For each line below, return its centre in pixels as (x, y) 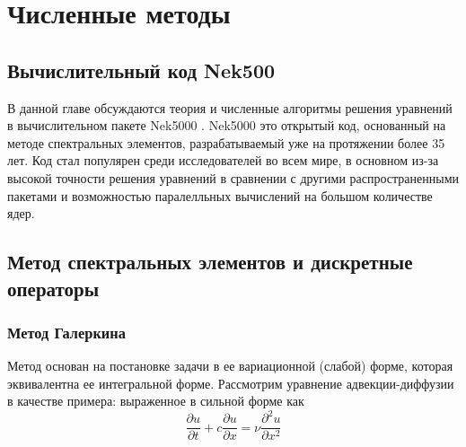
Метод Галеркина (66, 332)
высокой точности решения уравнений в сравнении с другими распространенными (233, 177)
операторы (53, 288)
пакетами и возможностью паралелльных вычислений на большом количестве (220, 195)
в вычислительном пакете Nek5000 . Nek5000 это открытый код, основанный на (227, 125)
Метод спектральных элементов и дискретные (210, 262)
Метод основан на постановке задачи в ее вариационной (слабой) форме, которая (230, 366)
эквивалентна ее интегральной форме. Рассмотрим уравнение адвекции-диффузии (231, 383)
